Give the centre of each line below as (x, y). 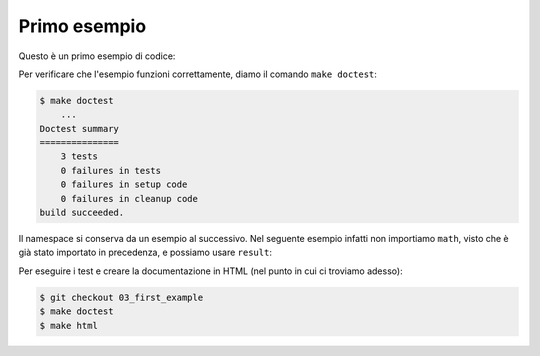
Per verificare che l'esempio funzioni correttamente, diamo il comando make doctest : (197, 74)
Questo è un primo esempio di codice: (97, 56)
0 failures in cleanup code (129, 198)
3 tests (79, 156)
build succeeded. (82, 213)
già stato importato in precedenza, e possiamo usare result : (145, 252)
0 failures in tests (111, 170)
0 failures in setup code (124, 184)
